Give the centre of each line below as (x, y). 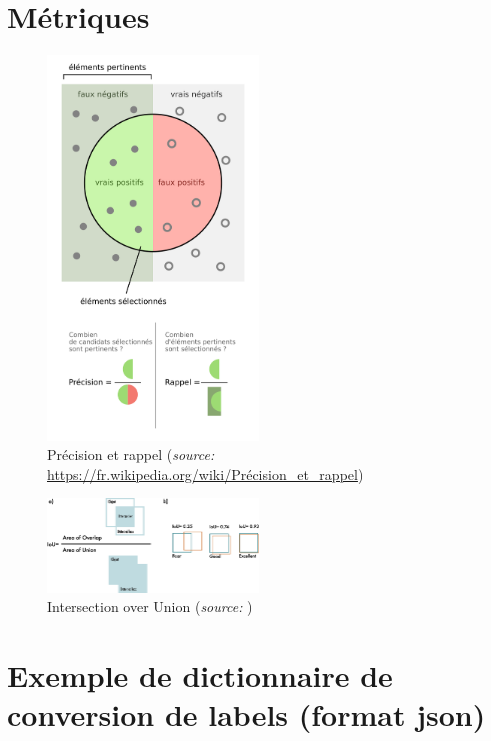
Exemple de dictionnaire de (200, 674)
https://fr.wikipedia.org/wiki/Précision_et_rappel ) (205, 473)
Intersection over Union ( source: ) (150, 606)
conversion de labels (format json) (246, 714)
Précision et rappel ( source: (131, 454)
